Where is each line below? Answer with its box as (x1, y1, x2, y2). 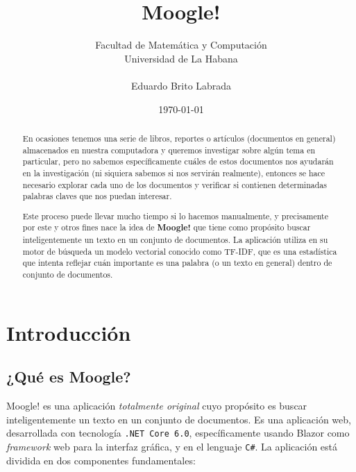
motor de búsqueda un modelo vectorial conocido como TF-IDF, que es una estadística (22, 245, 337, 257)
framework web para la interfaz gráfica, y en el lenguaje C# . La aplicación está (6, 439, 338, 453)
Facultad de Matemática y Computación (95, 37, 267, 52)
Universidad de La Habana (124, 51, 238, 65)
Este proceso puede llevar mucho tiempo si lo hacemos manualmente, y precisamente (22, 210, 328, 221)
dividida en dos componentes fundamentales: (6, 453, 196, 467)
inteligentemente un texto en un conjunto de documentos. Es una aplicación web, (6, 412, 351, 426)
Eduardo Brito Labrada (130, 78, 232, 92)
